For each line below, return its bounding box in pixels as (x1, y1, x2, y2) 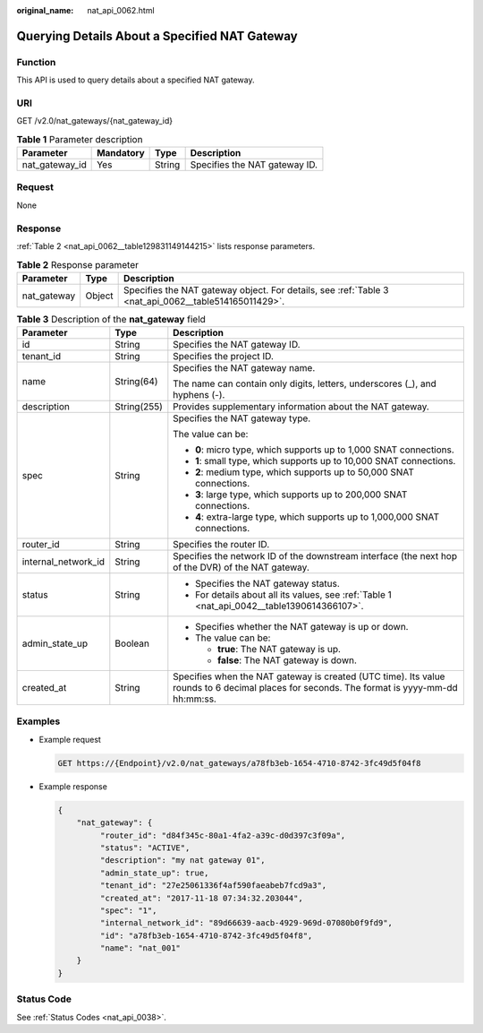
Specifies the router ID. (173, 538, 270, 551)
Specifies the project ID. (173, 350, 275, 363)
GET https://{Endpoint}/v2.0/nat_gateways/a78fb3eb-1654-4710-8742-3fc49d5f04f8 (57, 758, 421, 768)
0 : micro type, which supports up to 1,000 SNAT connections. (195, 443, 455, 456)
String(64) (114, 375, 158, 388)
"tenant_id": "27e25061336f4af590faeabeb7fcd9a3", (99, 881, 327, 891)
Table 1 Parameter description (16, 133, 143, 145)
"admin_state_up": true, (99, 867, 209, 878)
